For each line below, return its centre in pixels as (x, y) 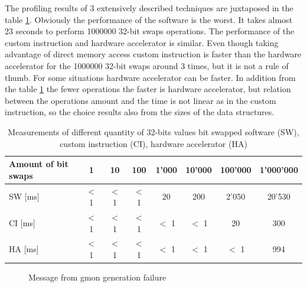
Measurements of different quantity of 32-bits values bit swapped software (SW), (153, 131)
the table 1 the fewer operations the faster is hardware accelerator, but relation (148, 89)
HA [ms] (24, 249)
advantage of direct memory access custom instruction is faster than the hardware (153, 54)
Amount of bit (39, 164)
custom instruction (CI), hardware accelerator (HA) (153, 143)
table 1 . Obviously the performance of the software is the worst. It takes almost (149, 19)
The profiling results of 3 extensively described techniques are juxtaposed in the (149, 8)
